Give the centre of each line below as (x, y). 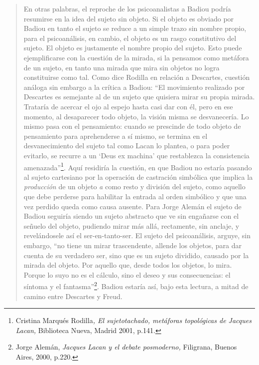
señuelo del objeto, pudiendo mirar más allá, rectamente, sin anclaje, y (131, 225)
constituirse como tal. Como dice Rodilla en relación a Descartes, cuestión (137, 77)
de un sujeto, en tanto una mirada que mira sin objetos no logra (122, 67)
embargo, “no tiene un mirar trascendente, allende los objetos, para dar (132, 245)
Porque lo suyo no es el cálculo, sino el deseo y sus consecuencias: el (127, 274)
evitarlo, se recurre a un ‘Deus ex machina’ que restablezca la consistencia (136, 155)
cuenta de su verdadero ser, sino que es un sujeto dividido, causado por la (136, 255)
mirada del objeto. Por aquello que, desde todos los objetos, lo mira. (128, 265)
